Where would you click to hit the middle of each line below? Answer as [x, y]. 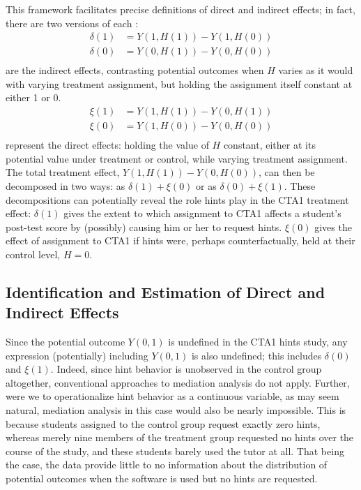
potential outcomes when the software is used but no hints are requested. [162, 478]
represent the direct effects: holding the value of [107, 145]
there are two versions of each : [72, 23]
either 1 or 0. [33, 97]
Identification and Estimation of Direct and [166, 291]
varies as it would [316, 70]
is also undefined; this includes [256, 355]
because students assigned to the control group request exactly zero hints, [163, 423]
